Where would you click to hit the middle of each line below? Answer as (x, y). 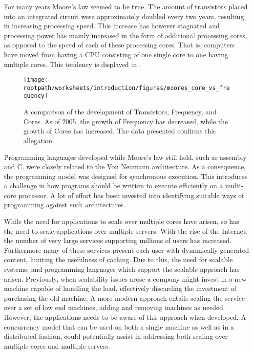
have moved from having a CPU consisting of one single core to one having (116, 54)
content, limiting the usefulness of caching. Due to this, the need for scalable (118, 259)
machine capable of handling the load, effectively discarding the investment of (120, 288)
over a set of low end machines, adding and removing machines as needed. (115, 307)
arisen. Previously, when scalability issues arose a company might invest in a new (125, 278)
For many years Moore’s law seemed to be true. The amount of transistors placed (126, 6)
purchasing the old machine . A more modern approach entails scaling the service (125, 298)
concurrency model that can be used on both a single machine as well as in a (119, 326)
